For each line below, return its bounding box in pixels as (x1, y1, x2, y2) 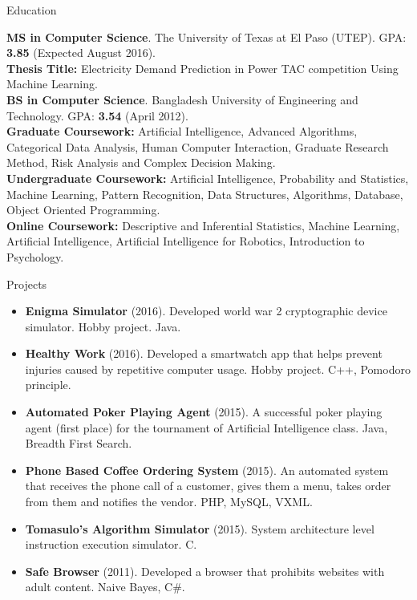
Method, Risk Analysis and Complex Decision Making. (6, 154, 276, 171)
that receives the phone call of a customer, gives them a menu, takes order (25, 477, 391, 494)
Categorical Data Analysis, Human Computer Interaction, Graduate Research (6, 138, 389, 155)
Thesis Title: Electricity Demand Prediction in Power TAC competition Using (6, 59, 399, 76)
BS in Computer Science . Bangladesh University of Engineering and (6, 91, 358, 107)
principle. (25, 376, 71, 393)
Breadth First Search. (25, 435, 132, 452)
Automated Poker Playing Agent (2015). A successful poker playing (25, 403, 383, 420)
